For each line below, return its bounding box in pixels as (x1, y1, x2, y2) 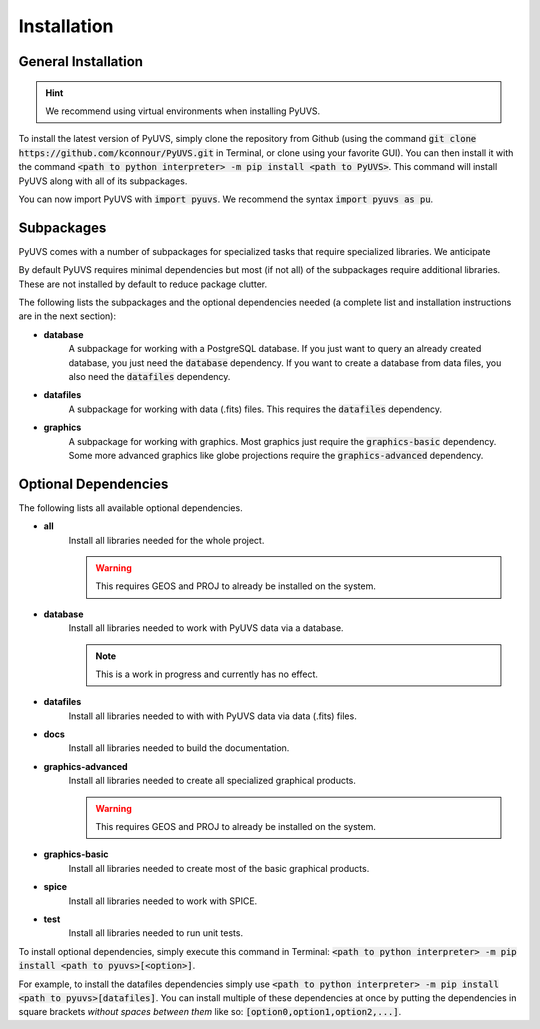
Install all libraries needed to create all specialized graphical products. (68, 775, 357, 787)
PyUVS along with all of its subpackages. (18, 175, 188, 187)
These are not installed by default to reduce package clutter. (18, 278, 268, 290)
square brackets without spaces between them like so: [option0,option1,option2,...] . (18, 1006, 402, 1018)
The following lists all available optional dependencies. (18, 501, 244, 514)
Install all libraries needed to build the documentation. (68, 742, 290, 754)
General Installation (18, 53, 144, 70)
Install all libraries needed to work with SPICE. (68, 895, 258, 907)
